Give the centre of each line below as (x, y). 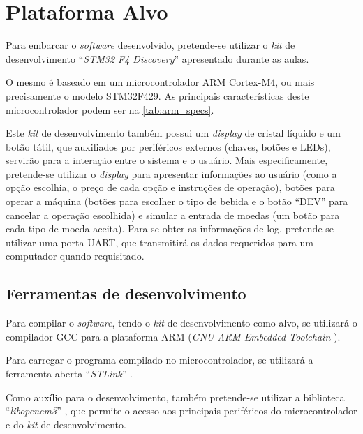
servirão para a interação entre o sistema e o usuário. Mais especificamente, (167, 160)
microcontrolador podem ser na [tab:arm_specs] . (110, 109)
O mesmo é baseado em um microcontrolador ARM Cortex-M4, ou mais (160, 82)
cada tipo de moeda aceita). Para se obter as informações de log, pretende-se (170, 229)
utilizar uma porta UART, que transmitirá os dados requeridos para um (160, 242)
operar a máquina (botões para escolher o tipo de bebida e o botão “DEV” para (177, 201)
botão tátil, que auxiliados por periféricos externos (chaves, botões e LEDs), (168, 146)
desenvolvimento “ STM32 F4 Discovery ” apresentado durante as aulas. (157, 58)
